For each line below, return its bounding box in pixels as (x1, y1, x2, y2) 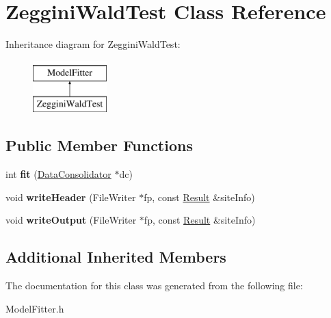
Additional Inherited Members (5, 246, 226, 267)
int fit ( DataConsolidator (5, 167, 111, 181)
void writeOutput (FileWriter (5, 213, 137, 227)
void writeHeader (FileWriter (5, 189, 136, 204)
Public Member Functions (5, 135, 193, 156)
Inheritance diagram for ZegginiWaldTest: (5, 37, 181, 51)
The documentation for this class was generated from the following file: (5, 278, 303, 293)
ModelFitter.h (5, 301, 64, 315)
